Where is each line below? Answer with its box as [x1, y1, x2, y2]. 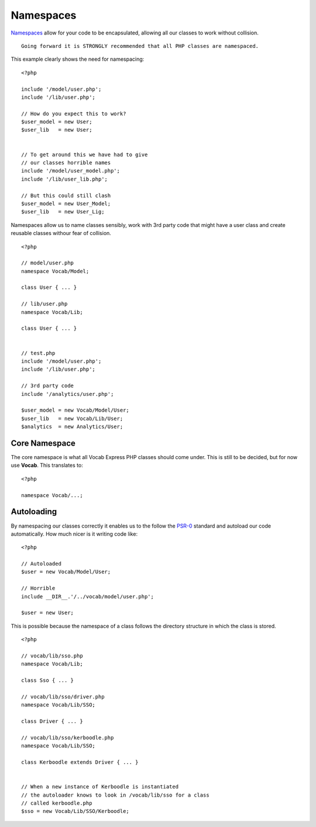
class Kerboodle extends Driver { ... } [21, 759, 139, 766]
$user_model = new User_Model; [21, 200, 111, 207]
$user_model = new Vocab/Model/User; [21, 407, 130, 414]
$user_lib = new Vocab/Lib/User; [21, 415, 123, 422]
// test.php [21, 350, 56, 356]
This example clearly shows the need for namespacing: [11, 56, 145, 63]
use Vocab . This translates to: [11, 462, 83, 469]
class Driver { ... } [21, 718, 83, 725]
